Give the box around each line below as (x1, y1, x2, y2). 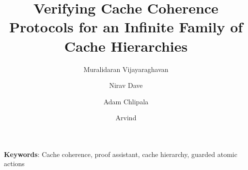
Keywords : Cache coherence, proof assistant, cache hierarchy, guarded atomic (4, 149, 237, 159)
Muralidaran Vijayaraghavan (83, 64, 169, 74)
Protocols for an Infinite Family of (9, 17, 243, 37)
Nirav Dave (109, 80, 143, 90)
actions (4, 158, 25, 169)
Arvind (115, 113, 137, 123)
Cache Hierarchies (64, 36, 188, 56)
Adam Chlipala (103, 96, 149, 106)
